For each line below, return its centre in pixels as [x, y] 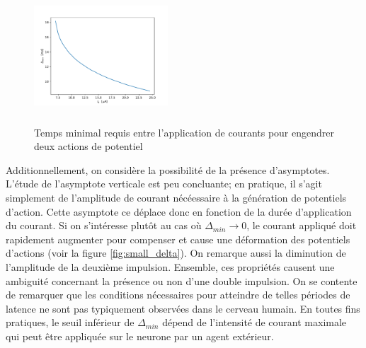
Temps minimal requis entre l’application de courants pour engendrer [184, 132]
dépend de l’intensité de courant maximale [255, 322]
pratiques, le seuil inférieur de [70, 322]
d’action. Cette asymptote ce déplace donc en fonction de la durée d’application [179, 211]
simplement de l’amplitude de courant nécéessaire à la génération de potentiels [176, 197]
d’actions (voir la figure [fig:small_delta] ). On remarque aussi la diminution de [176, 253]
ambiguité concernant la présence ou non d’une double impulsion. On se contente [182, 280]
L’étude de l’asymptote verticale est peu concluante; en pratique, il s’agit [164, 184]
